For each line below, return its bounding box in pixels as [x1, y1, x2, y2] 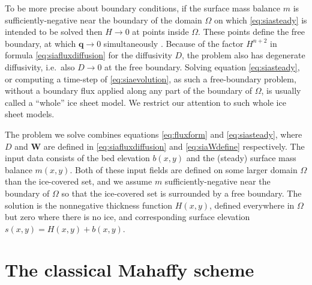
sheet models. [5, 108, 55, 120]
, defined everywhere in [209, 198, 295, 211]
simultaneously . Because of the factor [103, 37, 244, 49]
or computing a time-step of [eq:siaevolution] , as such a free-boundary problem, [5, 72, 296, 85]
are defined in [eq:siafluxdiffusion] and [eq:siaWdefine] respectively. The [43, 139, 305, 152]
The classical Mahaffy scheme [5, 257, 254, 282]
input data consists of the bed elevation [5, 152, 150, 164]
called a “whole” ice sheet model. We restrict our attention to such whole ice [5, 96, 286, 108]
